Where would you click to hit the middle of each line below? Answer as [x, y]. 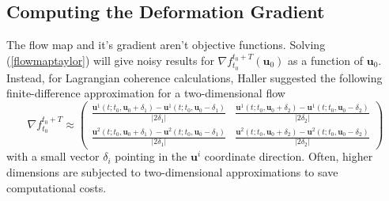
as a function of [326, 60]
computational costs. [57, 187]
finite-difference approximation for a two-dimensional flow [146, 93]
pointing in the [151, 156]
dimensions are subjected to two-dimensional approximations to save [172, 172]
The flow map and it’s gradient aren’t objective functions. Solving [166, 45]
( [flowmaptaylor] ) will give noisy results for [110, 60]
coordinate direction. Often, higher [289, 156]
